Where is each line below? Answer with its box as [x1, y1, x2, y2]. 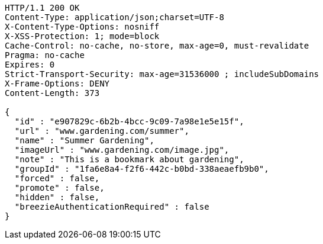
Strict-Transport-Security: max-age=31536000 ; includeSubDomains [5, 69, 319, 79]
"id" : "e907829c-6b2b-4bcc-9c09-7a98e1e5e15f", [14, 117, 244, 126]
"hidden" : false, [14, 192, 100, 202]
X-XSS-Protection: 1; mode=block [5, 31, 160, 41]
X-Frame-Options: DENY [5, 79, 110, 88]
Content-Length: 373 [5, 88, 100, 98]
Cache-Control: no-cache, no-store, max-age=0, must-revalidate [5, 41, 309, 50]
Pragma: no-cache [5, 50, 85, 60]
